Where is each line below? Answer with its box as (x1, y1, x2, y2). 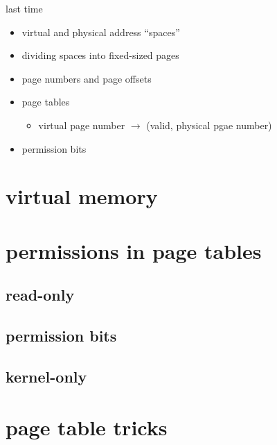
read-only (6, 284, 75, 305)
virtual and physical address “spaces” (21, 24, 180, 39)
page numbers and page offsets (21, 71, 152, 85)
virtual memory (6, 182, 158, 210)
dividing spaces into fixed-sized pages (21, 48, 179, 62)
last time (6, 1, 43, 15)
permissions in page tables (6, 236, 262, 265)
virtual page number (38, 117, 125, 132)
